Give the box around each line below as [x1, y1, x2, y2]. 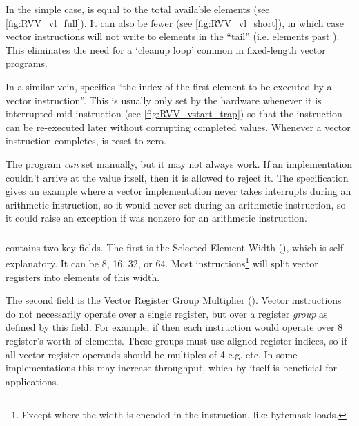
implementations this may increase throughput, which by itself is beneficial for [6, 360, 338, 375]
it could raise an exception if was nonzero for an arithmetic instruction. [6, 211, 307, 225]
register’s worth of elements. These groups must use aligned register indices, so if [6, 333, 347, 348]
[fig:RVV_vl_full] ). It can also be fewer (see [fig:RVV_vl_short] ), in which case [6, 15, 345, 30]
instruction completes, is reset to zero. [6, 133, 166, 148]
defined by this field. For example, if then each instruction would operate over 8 [6, 320, 343, 334]
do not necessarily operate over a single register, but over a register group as [6, 306, 328, 320]
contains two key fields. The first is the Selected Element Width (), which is [6, 240, 327, 254]
